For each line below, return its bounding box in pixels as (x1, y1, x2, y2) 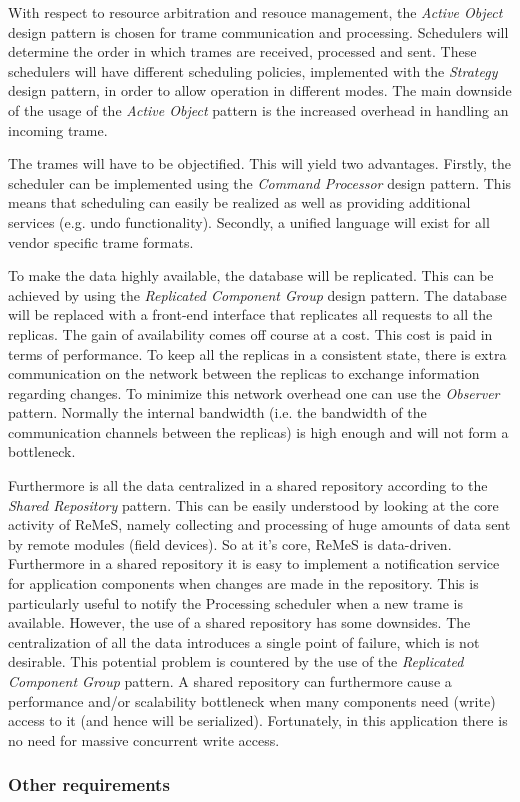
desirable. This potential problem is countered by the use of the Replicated (8, 651, 464, 672)
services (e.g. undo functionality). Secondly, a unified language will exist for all (8, 211, 490, 232)
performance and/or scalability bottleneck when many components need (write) (8, 690, 496, 711)
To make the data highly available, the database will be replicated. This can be (8, 265, 494, 286)
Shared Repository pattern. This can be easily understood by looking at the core (8, 494, 499, 515)
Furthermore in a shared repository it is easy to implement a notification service (8, 553, 500, 574)
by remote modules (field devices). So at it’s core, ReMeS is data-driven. (8, 533, 452, 554)
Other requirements (8, 772, 170, 797)
